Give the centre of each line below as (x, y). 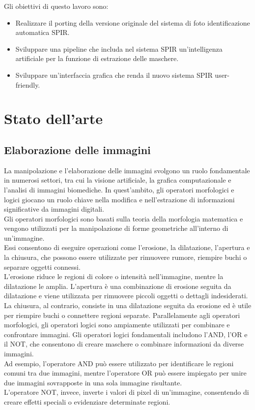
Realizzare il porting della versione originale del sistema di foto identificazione (133, 22)
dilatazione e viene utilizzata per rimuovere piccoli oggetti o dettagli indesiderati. (126, 296)
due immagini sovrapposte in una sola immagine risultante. (93, 382)
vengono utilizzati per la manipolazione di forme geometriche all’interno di (116, 228)
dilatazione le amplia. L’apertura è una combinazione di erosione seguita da (118, 286)
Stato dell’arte (54, 118)
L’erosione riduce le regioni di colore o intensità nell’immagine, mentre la (114, 276)
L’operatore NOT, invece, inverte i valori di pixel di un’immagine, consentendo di (127, 392)
